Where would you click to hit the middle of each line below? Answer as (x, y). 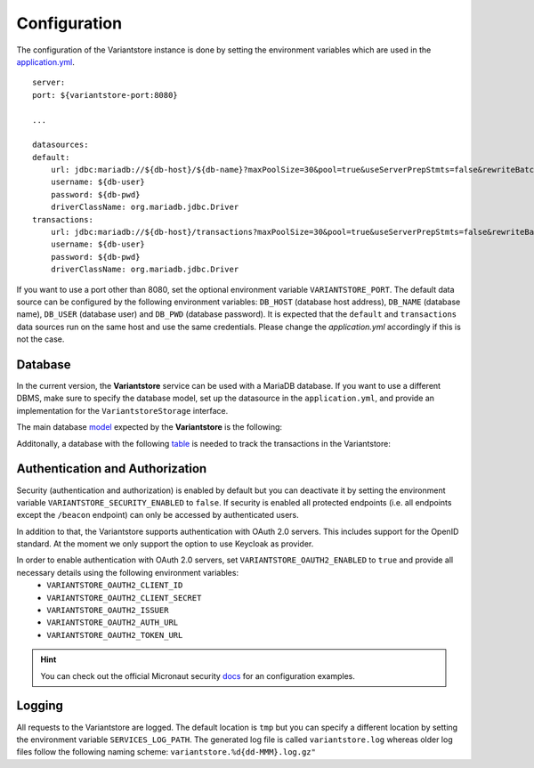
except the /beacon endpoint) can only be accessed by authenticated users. (158, 515)
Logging (40, 706)
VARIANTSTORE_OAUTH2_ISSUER (108, 610)
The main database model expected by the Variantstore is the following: (150, 427)
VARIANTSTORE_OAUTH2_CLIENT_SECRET (124, 598)
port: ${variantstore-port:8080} (105, 95)
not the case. (40, 339)
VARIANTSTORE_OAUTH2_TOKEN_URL (115, 635)
